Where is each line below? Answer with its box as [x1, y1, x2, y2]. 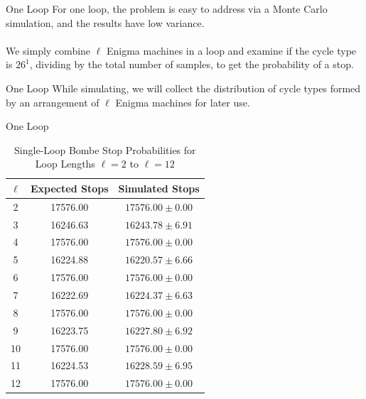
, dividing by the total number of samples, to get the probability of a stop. [29, 57, 354, 72]
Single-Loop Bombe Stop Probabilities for [14, 142, 196, 157]
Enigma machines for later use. [115, 94, 250, 109]
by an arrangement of [6, 94, 99, 109]
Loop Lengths [35, 156, 95, 171]
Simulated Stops [118, 180, 200, 195]
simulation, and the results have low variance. [6, 15, 205, 30]
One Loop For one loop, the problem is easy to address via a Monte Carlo [6, 1, 328, 16]
